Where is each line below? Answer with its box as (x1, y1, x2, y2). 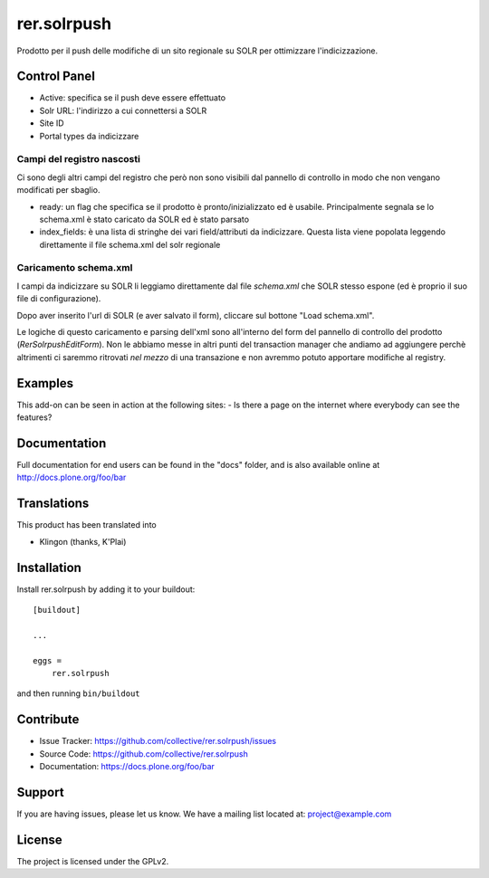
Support (16, 784, 64, 800)
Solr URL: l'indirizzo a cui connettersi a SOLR (39, 105, 207, 116)
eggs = (33, 655, 62, 665)
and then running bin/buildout (16, 688, 140, 699)
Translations (16, 496, 90, 511)
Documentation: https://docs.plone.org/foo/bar (39, 761, 215, 772)
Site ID (39, 118, 64, 129)
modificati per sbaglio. (16, 185, 101, 196)
